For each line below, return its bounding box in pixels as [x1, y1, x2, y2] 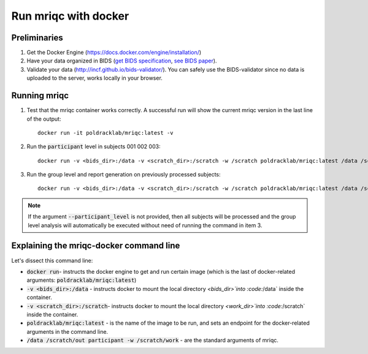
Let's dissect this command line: [11, 257, 93, 264]
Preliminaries [11, 32, 64, 43]
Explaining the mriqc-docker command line [11, 241, 180, 251]
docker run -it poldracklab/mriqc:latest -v [37, 129, 174, 136]
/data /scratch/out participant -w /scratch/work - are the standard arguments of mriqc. [26, 337, 278, 344]
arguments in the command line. [26, 328, 109, 335]
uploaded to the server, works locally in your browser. [26, 74, 163, 82]
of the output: [26, 115, 61, 122]
